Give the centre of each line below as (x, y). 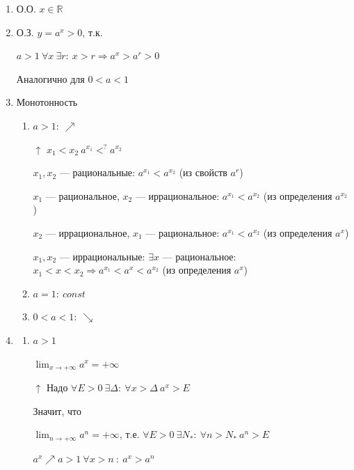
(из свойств (203, 172)
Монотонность (47, 102)
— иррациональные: (102, 256)
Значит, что (57, 410)
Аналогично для (50, 78)
